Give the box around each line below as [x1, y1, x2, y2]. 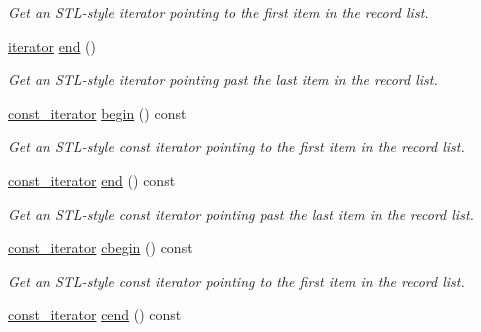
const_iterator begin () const [8, 102, 187, 123]
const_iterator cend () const [8, 304, 182, 325]
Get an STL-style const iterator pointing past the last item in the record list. [8, 203, 474, 224]
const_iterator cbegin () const [8, 237, 193, 258]
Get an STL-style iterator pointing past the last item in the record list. [8, 69, 438, 90]
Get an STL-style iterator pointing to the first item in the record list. [8, 2, 429, 22]
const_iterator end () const [8, 169, 176, 190]
